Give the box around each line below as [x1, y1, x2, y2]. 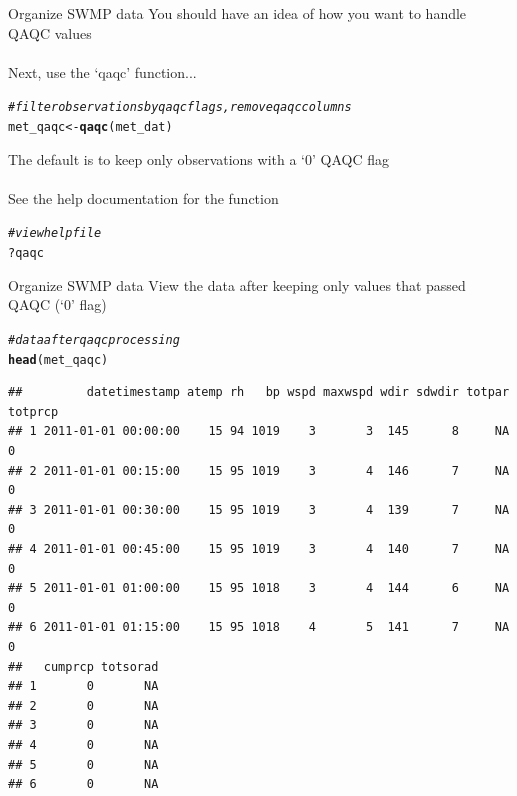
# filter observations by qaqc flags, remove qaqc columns [8, 100, 352, 115]
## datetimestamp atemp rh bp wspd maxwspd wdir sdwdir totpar [8, 385, 510, 400]
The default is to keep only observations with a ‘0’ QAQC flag [8, 148, 389, 169]
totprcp [8, 404, 59, 419]
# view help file [8, 226, 102, 241]
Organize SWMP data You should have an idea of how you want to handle [8, 3, 467, 23]
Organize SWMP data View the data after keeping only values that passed [8, 274, 466, 295]
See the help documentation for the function [8, 187, 279, 208]
